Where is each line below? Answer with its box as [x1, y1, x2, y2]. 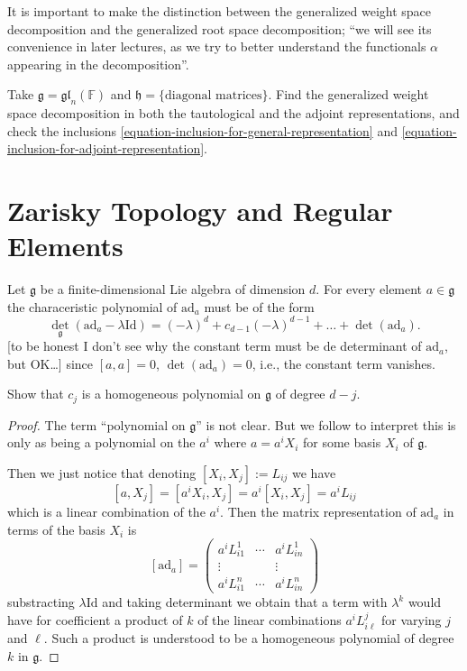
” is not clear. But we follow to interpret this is [196, 415, 456, 434]
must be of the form [204, 297, 315, 316]
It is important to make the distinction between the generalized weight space [7, 2, 432, 20]
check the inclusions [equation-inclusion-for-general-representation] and [7, 121, 398, 140]
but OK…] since [7, 354, 94, 372]
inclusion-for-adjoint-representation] [7, 139, 205, 158]
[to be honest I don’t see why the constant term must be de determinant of [7, 336, 422, 355]
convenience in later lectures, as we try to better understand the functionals [7, 37, 426, 56]
